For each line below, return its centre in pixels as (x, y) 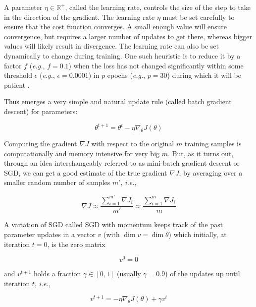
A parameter (23, 7)
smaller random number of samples (57, 182)
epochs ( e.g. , (126, 75)
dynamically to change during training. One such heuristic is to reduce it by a (122, 55)
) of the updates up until (203, 274)
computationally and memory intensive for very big (82, 153)
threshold (18, 75)
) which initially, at (198, 234)
